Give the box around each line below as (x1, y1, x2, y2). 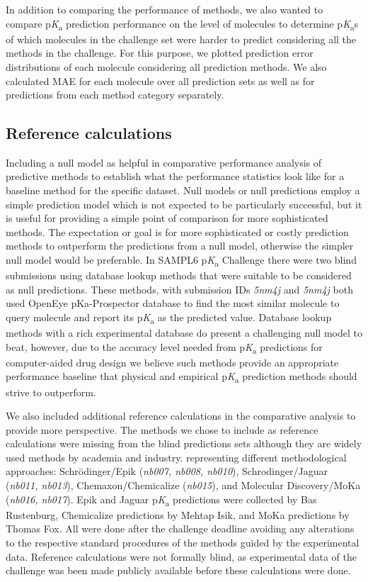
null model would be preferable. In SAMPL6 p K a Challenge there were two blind (6, 252, 357, 269)
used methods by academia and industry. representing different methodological (6, 449, 347, 464)
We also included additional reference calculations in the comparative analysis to (6, 408, 356, 423)
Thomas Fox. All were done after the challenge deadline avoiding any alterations (6, 521, 355, 536)
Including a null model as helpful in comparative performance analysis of (6, 155, 322, 169)
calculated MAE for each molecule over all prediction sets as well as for (6, 73, 315, 88)
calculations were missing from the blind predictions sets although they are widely (6, 436, 362, 451)
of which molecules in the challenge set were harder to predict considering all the (6, 31, 357, 46)
